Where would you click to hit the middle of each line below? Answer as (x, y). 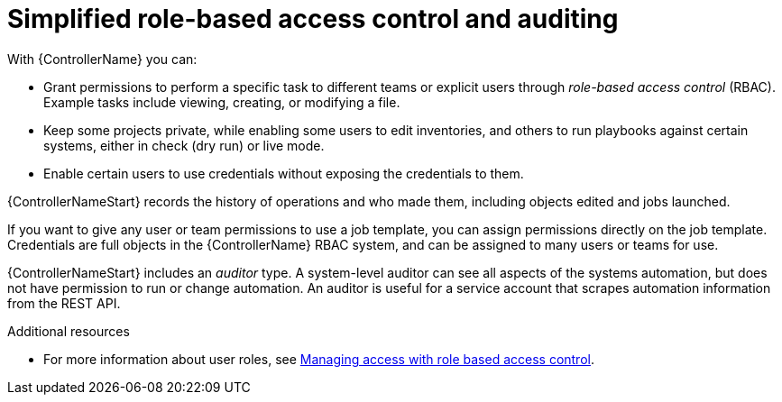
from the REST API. (64, 303)
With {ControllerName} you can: (102, 59)
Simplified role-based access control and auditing (313, 19)
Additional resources (69, 331)
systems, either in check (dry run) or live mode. (184, 145)
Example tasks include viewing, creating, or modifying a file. (222, 102)
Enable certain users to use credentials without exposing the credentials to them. (284, 173)
